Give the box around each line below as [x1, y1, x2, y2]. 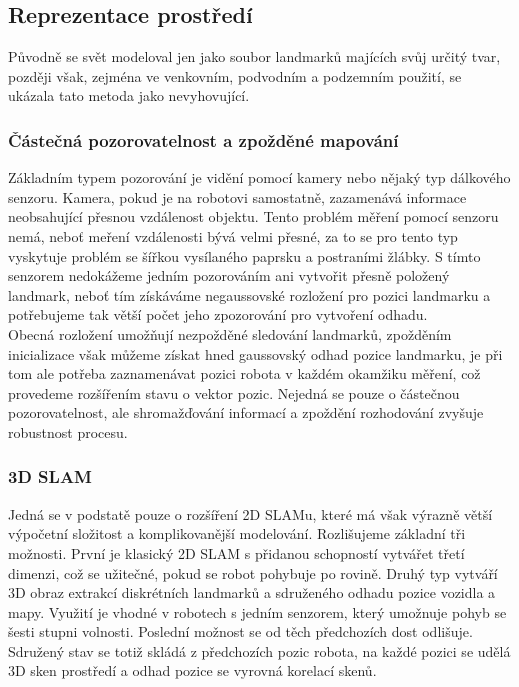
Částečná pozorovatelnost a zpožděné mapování [8, 127, 399, 152]
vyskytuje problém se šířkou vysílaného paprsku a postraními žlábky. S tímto [8, 245, 481, 266]
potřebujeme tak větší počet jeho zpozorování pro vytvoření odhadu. [8, 304, 428, 325]
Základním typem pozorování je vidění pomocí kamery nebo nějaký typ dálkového [8, 167, 511, 188]
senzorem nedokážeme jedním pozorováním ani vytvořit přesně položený [8, 265, 450, 286]
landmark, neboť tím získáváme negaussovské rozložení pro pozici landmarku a [8, 284, 491, 305]
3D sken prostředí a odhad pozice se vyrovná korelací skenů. [8, 660, 377, 681]
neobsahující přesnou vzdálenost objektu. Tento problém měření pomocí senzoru [8, 206, 499, 227]
